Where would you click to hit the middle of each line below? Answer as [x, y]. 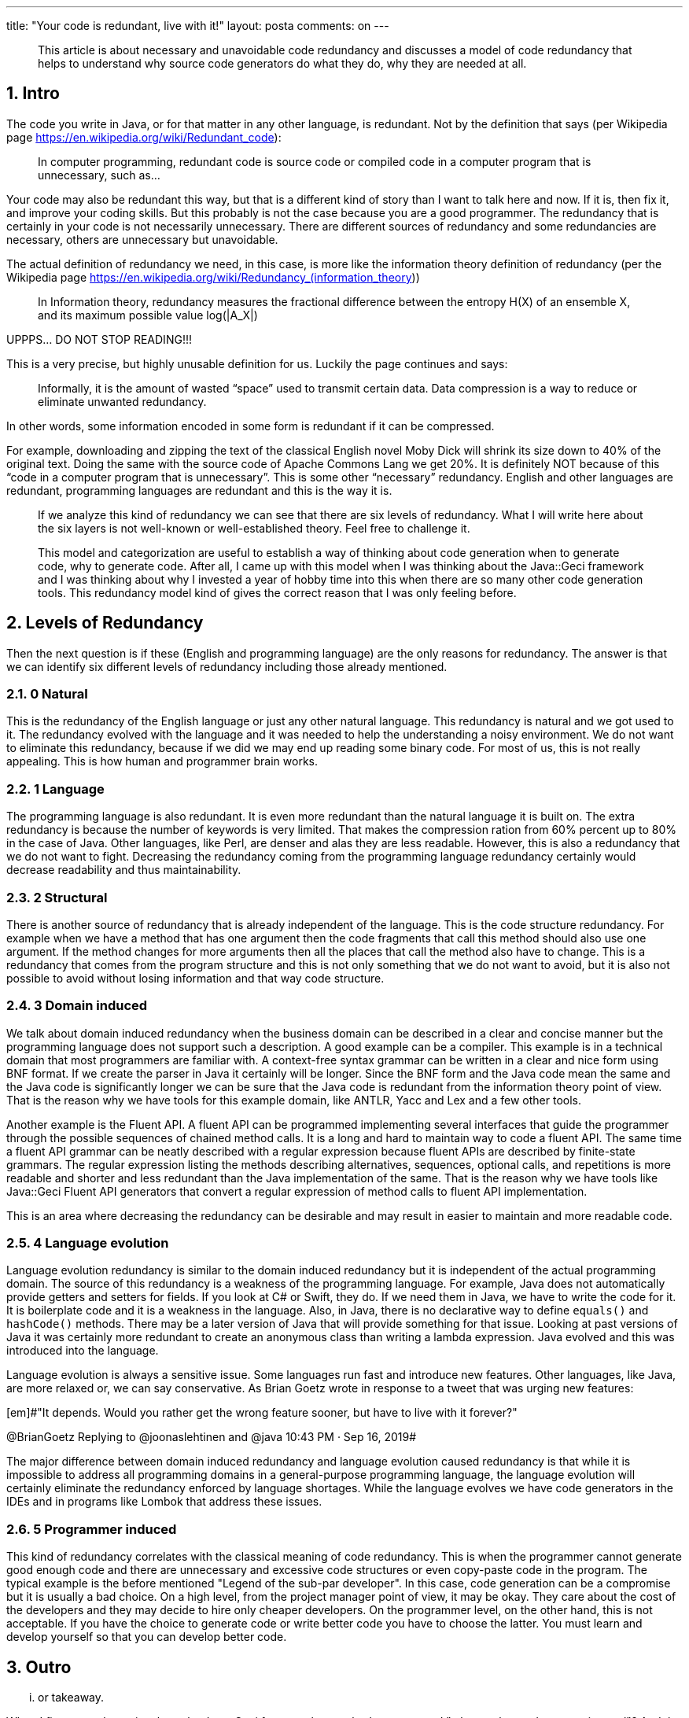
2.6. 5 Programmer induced [92, 1529]
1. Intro [33, 94]
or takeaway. [71, 1698]
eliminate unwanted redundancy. [122, 401]
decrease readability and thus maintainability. [124, 870]
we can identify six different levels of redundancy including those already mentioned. [227, 666]
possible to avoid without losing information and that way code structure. [195, 978]
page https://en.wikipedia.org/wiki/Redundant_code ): [144, 137]
